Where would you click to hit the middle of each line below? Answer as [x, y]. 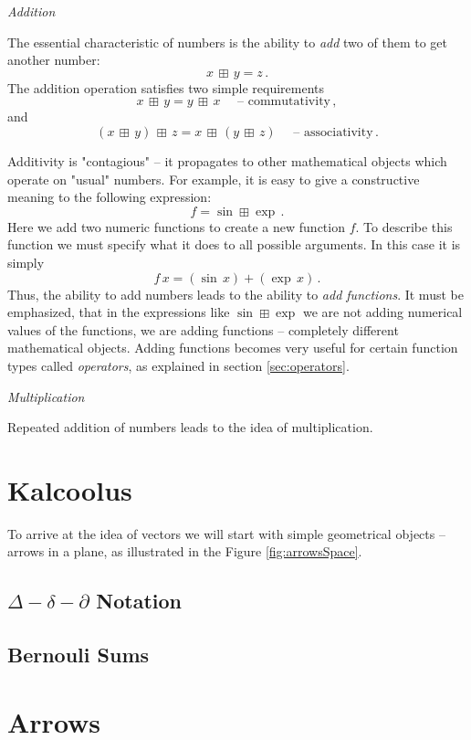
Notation [139, 601]
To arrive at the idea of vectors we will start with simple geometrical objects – [226, 533]
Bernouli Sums [78, 655]
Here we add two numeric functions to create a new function [176, 226]
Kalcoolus [70, 489]
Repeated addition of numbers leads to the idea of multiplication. [190, 427]
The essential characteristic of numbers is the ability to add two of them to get [227, 42]
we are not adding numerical [382, 312]
